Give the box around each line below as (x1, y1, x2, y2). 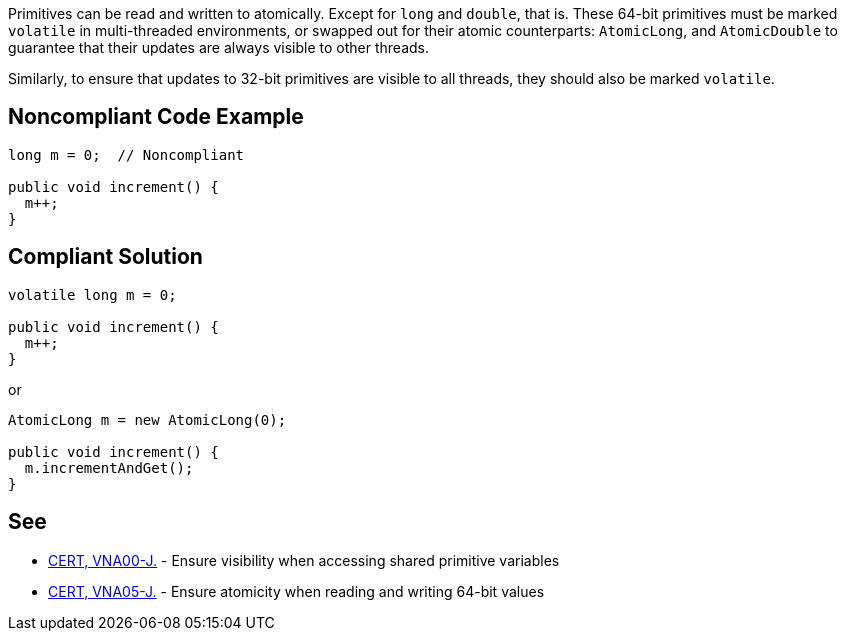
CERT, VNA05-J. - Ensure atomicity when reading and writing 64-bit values (48, 582, 545, 600)
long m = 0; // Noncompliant (8, 146, 245, 163)
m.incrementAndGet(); (24, 459, 194, 476)
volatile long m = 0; (8, 286, 177, 303)
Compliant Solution (8, 244, 203, 270)
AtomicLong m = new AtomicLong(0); (8, 411, 287, 428)
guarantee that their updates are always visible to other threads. (8, 39, 430, 56)
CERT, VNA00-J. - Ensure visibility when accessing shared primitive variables (48, 551, 560, 569)
